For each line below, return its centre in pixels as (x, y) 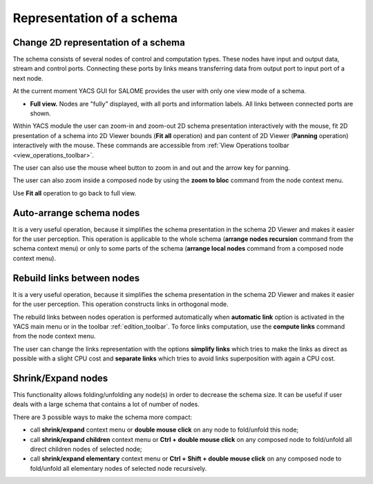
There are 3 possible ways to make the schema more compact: (103, 417)
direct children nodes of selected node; (86, 449)
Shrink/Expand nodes (60, 378)
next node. (28, 78)
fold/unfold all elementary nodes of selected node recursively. (118, 468)
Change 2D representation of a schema (99, 42)
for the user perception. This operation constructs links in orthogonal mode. (121, 304)
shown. (40, 113)
